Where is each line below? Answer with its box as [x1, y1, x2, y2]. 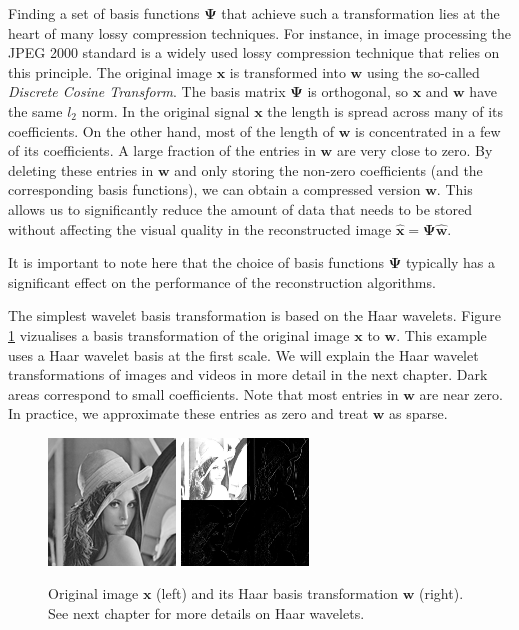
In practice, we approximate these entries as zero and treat [8, 403, 369, 424]
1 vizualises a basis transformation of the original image [8, 324, 350, 345]
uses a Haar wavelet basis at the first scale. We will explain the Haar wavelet [8, 344, 479, 365]
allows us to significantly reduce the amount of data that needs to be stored [8, 198, 473, 219]
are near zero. [419, 383, 503, 404]
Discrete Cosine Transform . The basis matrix [8, 81, 286, 102]
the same [8, 100, 63, 121]
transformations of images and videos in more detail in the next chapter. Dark [8, 364, 488, 385]
